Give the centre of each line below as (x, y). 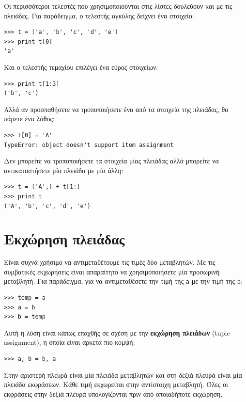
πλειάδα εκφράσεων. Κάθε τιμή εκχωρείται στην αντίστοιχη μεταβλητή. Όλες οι (116, 384)
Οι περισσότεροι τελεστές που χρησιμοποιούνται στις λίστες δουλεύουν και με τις (118, 6)
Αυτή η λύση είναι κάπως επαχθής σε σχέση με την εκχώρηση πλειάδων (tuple (117, 332)
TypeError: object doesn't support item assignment (89, 145)
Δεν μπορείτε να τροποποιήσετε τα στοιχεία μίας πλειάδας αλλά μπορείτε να (111, 161)
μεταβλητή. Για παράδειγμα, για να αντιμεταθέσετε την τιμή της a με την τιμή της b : (123, 281)
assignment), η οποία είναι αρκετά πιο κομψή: (69, 342)
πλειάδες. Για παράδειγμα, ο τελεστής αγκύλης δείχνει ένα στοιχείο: (99, 15)
